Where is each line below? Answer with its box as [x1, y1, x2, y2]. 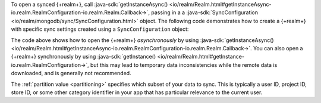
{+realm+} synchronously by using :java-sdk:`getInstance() [11, 53, 156, 60]
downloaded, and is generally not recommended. [11, 70, 131, 77]
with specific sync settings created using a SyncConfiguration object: [11, 25, 189, 33]
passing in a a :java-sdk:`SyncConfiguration [150, 9, 259, 16]
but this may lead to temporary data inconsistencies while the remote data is [90, 61, 278, 68]
